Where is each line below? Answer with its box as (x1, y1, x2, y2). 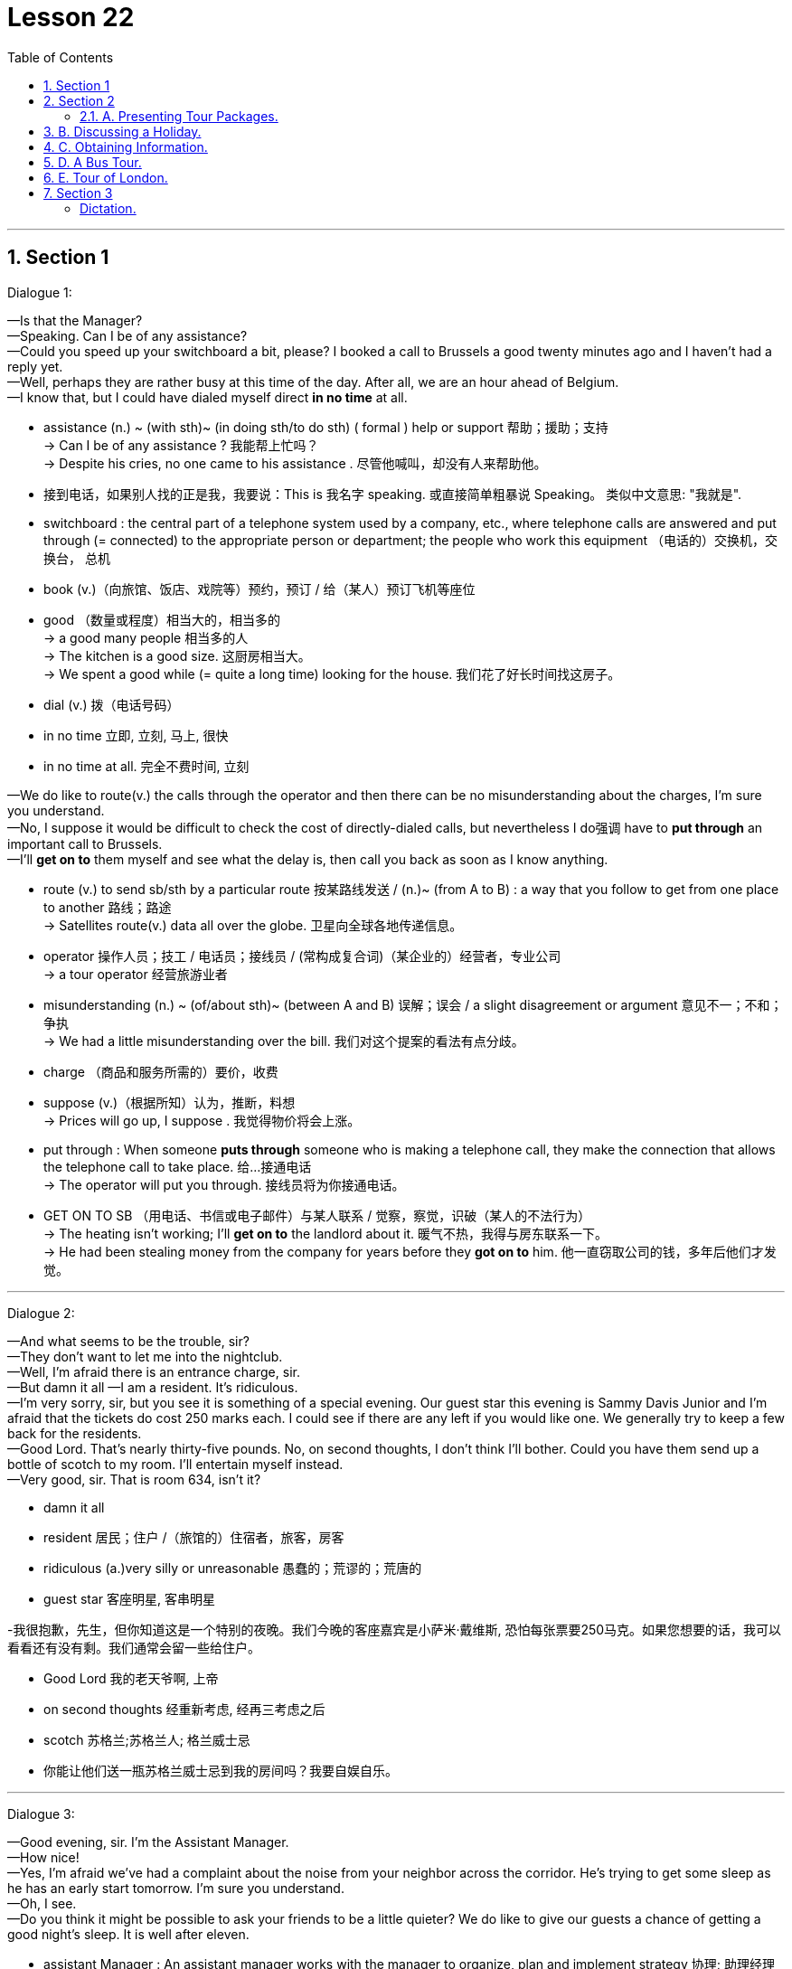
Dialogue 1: (7, 284, 72, 300)
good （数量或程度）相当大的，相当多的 (43, 611, 280, 627)
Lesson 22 (7, 2, 135, 33)
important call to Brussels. (7, 835, 163, 852)
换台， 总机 (43, 550, 110, 566)
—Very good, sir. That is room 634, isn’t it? (7, 1471, 261, 1487)
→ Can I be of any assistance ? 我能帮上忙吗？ (43, 437, 319, 453)
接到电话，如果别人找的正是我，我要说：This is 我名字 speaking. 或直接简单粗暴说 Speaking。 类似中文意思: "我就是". (43, 485, 742, 502)
